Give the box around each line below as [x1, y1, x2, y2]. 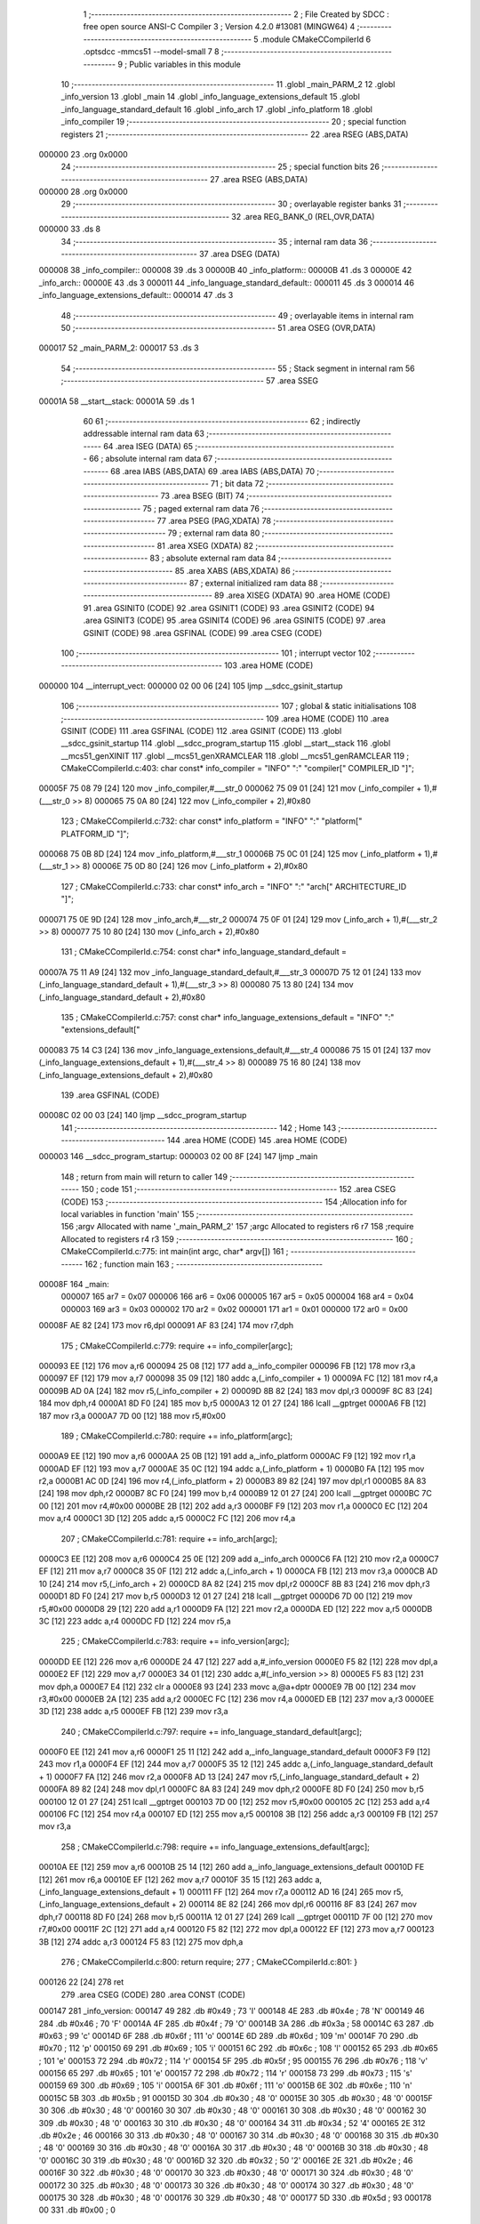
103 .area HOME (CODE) [223, 660, 314, 671]
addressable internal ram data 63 [83, 428, 204, 439]
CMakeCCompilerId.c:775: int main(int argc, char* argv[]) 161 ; [60, 1246, 289, 1257]
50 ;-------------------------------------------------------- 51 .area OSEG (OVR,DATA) [60, 322, 377, 333]
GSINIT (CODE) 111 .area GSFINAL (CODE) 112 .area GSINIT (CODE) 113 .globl [60, 725, 342, 736]
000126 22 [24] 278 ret [38, 1977, 124, 1987]
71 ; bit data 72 [210, 478, 264, 488]
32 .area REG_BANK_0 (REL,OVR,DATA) [231, 211, 375, 222]
